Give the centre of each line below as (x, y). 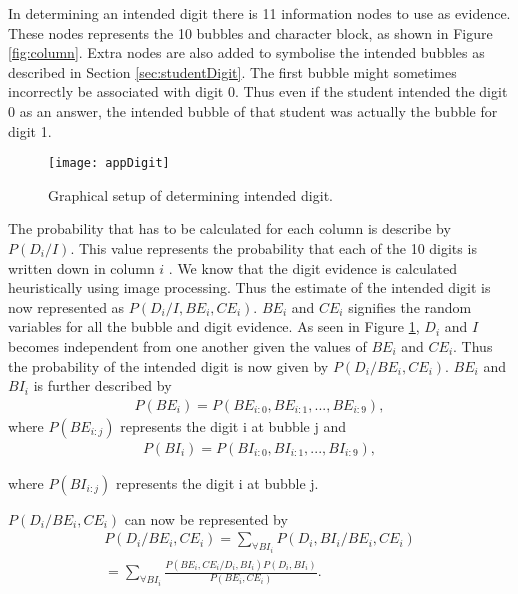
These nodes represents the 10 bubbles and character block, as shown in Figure (250, 32)
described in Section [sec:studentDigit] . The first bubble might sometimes (232, 71)
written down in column (81, 267)
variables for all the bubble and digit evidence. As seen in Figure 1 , (214, 326)
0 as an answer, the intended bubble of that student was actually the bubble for (253, 110)
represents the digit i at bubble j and (233, 425)
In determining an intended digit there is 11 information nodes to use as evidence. (259, 13)
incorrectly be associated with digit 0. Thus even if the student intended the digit (258, 91)
